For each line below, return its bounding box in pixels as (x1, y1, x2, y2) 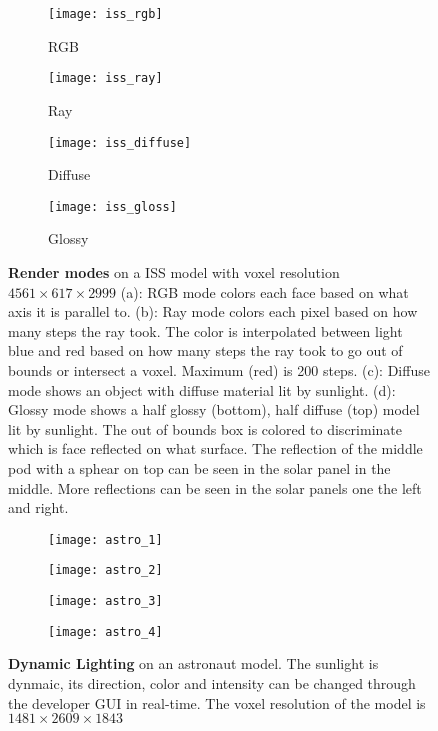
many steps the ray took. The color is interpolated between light (8, 320, 403, 341)
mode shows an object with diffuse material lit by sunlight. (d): (8, 379, 396, 400)
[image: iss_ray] (48, 71, 163, 86)
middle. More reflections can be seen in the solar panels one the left (8, 477, 422, 498)
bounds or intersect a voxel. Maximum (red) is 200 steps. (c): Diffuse (8, 359, 430, 380)
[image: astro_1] (48, 532, 163, 547)
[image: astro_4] (48, 624, 163, 639)
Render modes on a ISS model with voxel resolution (8, 262, 340, 282)
